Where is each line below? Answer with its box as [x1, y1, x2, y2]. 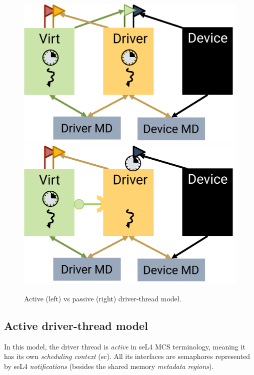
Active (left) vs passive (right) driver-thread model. [24, 293, 181, 303]
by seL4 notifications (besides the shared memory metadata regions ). [4, 360, 214, 371]
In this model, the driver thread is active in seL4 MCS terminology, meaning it [4, 341, 245, 351]
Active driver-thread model [4, 317, 148, 333]
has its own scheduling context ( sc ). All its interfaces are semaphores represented [4, 351, 250, 361]
